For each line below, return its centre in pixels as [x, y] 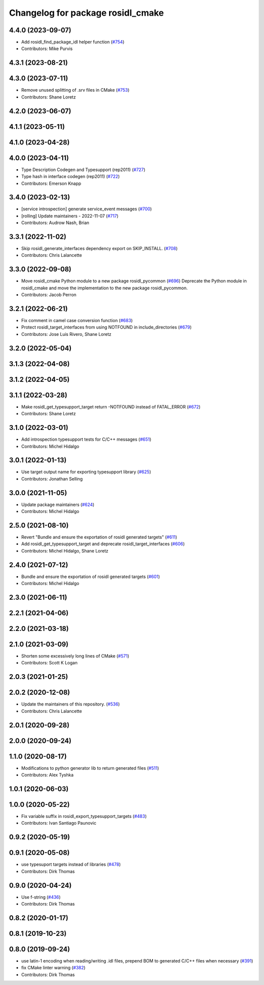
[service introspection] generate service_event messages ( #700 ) [87, 209]
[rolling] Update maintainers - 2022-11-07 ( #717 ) [70, 216]
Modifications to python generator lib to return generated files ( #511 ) [90, 768]
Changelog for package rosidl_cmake [86, 13]
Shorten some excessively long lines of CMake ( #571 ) [75, 656]
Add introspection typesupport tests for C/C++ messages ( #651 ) [86, 439]
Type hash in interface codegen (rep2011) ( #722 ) [70, 177]
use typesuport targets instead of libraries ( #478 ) [71, 864]
